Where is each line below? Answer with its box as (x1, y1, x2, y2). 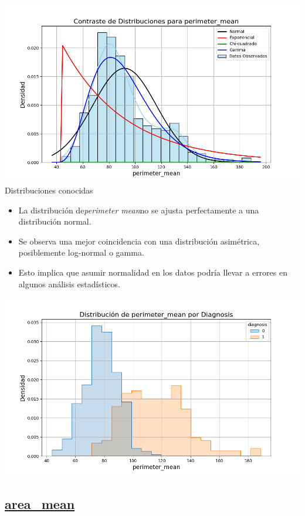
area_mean (5, 494, 75, 512)
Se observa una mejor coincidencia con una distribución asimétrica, (18, 235, 260, 247)
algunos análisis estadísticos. (18, 277, 120, 290)
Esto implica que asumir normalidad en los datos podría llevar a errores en (18, 266, 287, 278)
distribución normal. (18, 215, 91, 228)
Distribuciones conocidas (5, 184, 93, 196)
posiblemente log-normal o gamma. (18, 246, 144, 259)
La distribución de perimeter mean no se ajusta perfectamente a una (18, 203, 259, 216)
